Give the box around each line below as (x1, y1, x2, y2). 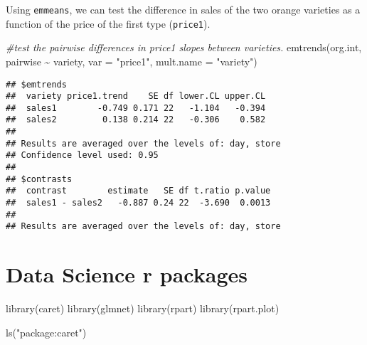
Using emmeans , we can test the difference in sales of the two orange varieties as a (6, 2, 361, 16)
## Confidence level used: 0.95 (6, 150, 159, 161)
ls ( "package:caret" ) (6, 324, 87, 339)
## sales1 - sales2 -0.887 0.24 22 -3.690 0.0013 (6, 198, 271, 208)
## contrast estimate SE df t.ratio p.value (6, 186, 271, 196)
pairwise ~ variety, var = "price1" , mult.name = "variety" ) (6, 53, 257, 68)
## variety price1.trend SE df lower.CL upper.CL (6, 91, 266, 102)
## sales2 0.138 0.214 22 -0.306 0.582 (6, 115, 266, 125)
